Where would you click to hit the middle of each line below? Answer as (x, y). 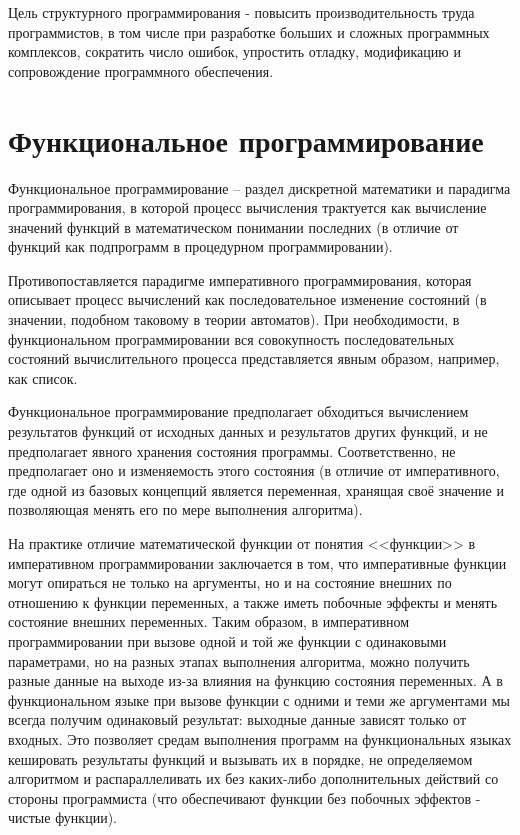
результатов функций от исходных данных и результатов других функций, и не (248, 431)
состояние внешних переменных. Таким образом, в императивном (209, 621)
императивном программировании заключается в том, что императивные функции (257, 562)
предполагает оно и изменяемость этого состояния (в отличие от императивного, (254, 470)
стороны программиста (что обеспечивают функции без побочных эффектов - (244, 797)
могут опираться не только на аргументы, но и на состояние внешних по (230, 582)
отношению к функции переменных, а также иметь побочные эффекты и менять (253, 601)
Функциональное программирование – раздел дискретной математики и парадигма (259, 187)
